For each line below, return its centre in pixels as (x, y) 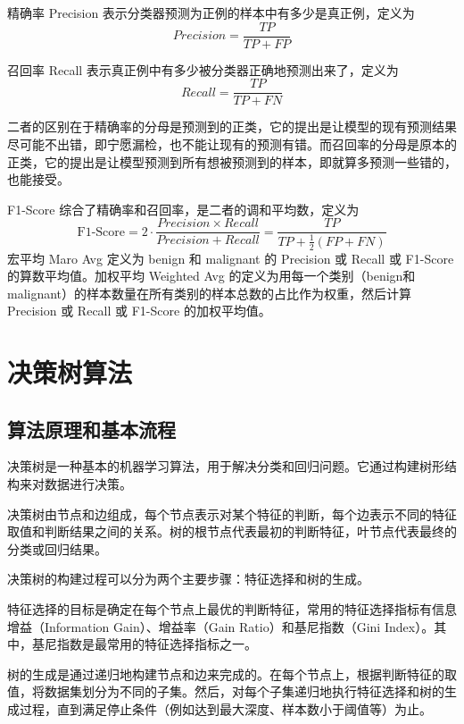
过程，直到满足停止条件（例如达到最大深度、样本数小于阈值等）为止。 (225, 709)
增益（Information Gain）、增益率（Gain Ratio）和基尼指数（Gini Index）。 (221, 626)
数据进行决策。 (88, 484)
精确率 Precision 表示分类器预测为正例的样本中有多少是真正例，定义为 (211, 13)
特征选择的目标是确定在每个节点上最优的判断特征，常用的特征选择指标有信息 (232, 609)
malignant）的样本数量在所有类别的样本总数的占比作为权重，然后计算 (210, 293)
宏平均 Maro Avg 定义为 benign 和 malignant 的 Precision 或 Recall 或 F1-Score (231, 258)
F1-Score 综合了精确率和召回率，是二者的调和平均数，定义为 (183, 209)
